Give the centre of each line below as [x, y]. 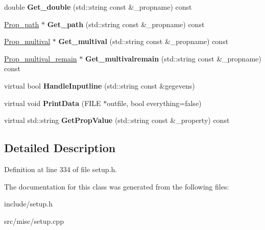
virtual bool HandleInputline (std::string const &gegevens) [100, 85]
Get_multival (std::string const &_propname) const [143, 41]
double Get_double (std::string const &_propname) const [98, 7]
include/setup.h [28, 204]
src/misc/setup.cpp [34, 221]
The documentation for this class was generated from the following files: [117, 186]
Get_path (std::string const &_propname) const [126, 24]
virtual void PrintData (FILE [53, 103]
